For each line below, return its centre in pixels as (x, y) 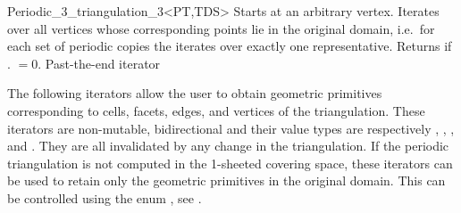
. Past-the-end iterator (99, 63)
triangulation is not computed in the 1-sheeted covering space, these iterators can (230, 163)
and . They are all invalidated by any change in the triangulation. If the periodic (228, 146)
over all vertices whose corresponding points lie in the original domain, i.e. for (221, 28)
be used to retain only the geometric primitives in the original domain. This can (226, 180)
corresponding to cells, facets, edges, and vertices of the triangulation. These (216, 110)
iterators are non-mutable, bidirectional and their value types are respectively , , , (231, 128)
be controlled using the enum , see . (105, 197)
